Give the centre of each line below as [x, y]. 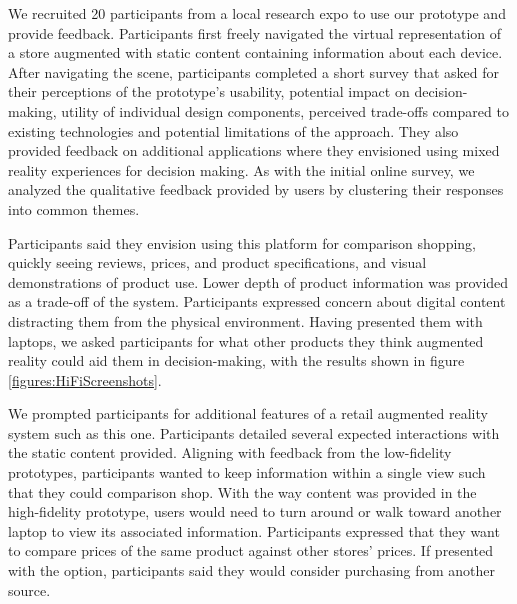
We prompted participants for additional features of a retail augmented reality [248, 413]
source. [29, 589]
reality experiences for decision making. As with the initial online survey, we [241, 169]
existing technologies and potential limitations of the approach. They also [233, 130]
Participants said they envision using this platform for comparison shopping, [242, 242]
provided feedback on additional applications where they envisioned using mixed [254, 150]
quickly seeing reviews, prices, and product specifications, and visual [217, 262]
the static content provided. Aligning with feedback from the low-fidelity [230, 452]
